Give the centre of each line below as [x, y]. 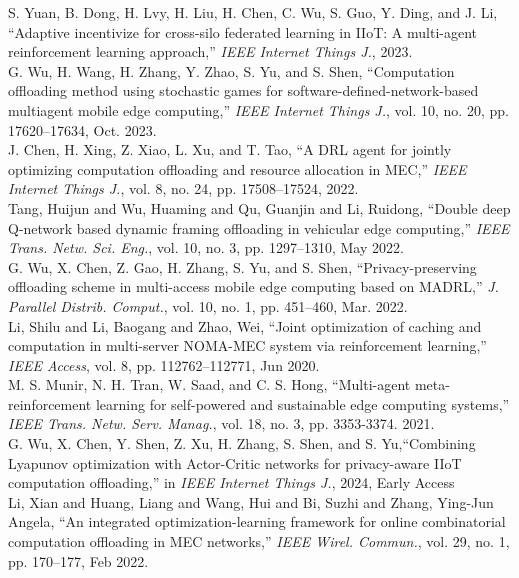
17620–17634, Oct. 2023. [82, 129]
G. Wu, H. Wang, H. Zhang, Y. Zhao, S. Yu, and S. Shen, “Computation [231, 70]
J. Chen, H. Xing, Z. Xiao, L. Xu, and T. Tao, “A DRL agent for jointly [230, 149]
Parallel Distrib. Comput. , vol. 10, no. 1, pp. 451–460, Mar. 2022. [208, 305]
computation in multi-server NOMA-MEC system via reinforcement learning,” [247, 345]
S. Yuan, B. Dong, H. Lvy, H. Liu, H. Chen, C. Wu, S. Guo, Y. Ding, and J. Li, [253, 12]
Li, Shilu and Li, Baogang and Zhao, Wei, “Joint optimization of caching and [245, 325]
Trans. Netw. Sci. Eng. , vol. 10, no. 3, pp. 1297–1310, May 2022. [206, 247]
